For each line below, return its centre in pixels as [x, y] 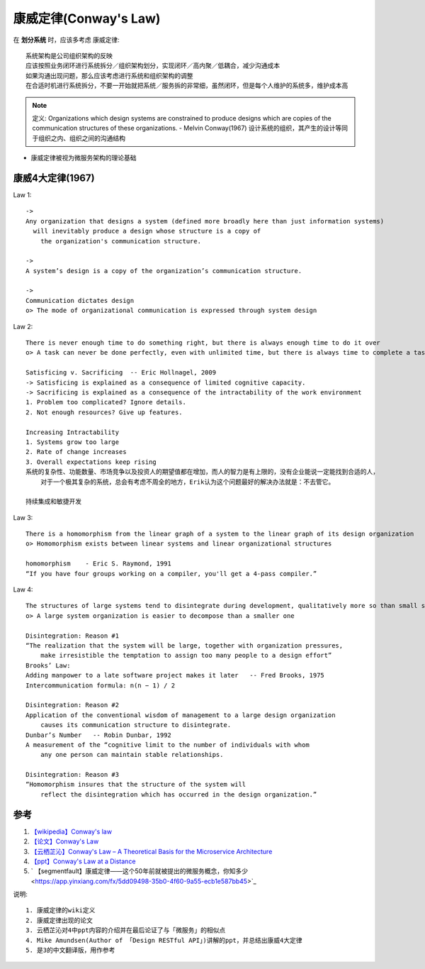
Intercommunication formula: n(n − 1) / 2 [101, 685]
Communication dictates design [80, 300]
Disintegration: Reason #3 [73, 775]
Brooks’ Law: [48, 665]
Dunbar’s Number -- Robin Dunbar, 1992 [98, 735]
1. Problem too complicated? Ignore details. [106, 402]
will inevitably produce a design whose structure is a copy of [147, 231]
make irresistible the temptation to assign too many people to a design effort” [186, 655]
